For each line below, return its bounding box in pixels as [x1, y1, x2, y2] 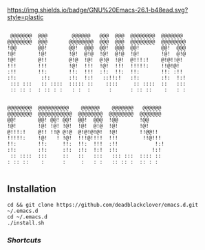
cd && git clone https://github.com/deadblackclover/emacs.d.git [7, 201, 198, 208]
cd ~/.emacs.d [7, 213, 48, 220]
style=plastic [7, 13, 44, 21]
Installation [7, 183, 56, 195]
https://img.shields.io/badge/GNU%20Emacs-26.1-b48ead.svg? [7, 6, 188, 14]
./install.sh [7, 219, 45, 226]
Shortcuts [7, 235, 41, 245]
